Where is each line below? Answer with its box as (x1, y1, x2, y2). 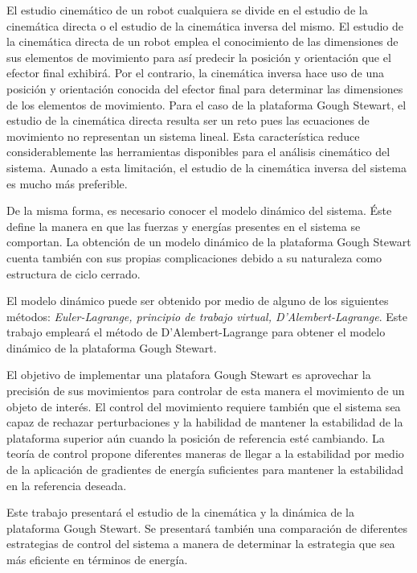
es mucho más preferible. (6, 175, 128, 192)
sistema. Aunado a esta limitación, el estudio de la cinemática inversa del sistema (6, 159, 407, 175)
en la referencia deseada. (6, 476, 127, 493)
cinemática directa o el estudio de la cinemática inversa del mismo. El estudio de (6, 17, 404, 34)
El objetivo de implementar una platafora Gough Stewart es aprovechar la (6, 366, 371, 383)
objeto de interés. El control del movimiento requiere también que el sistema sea (6, 398, 401, 414)
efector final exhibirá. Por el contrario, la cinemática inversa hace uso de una (6, 64, 384, 81)
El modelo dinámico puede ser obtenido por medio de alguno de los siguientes (6, 292, 389, 309)
